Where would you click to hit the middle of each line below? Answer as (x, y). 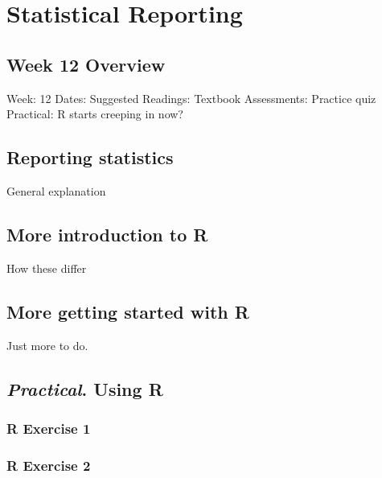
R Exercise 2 (49, 465)
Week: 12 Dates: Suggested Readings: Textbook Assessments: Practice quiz (191, 98)
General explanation (56, 190)
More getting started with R (128, 311)
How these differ (47, 268)
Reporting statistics (90, 157)
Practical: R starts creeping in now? (95, 114)
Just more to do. (47, 345)
